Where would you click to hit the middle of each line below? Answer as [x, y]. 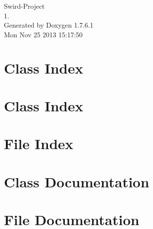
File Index [39, 144]
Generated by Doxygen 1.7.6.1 [49, 25]
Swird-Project [24, 6]
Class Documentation [77, 181]
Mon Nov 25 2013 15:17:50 [43, 34]
